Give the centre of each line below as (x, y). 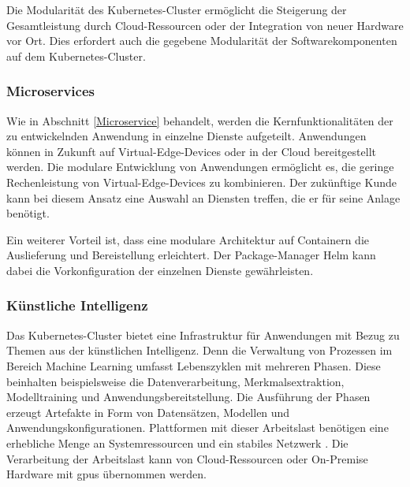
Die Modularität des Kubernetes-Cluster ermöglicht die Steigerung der (177, 9)
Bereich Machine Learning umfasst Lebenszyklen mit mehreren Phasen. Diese (194, 365)
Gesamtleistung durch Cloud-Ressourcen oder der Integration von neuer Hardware (205, 25)
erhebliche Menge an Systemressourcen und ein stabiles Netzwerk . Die (177, 442)
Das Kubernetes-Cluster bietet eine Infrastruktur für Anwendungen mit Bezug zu (203, 335)
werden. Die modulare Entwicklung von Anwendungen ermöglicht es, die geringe (200, 167)
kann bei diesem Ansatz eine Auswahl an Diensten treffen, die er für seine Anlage (203, 197)
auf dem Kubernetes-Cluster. (76, 56)
